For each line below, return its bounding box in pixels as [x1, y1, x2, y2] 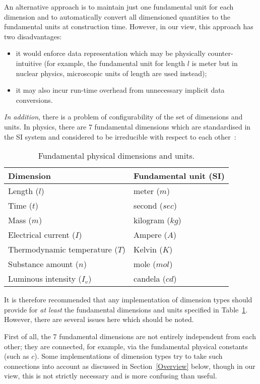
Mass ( [8, 214, 32, 226]
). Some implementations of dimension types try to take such [34, 351, 223, 361]
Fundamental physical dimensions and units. [38, 150, 195, 162]
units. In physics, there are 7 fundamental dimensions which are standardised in [4, 121, 251, 132]
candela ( [134, 273, 166, 285]
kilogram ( [134, 214, 170, 226]
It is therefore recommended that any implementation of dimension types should [4, 294, 252, 305]
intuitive [16, 57, 42, 68]
